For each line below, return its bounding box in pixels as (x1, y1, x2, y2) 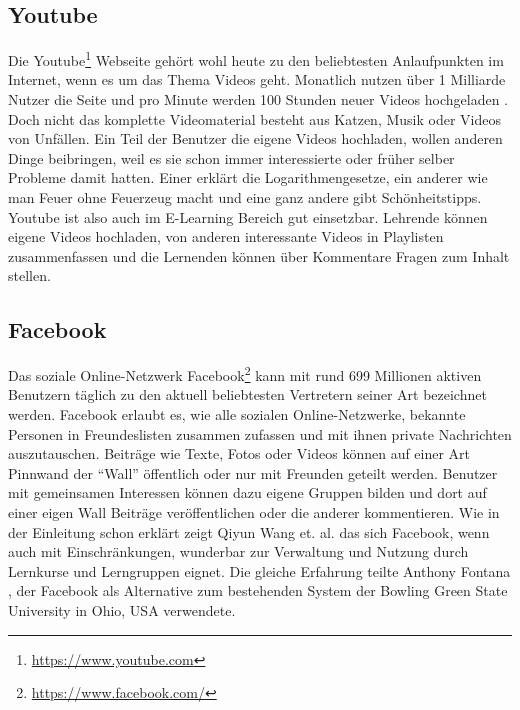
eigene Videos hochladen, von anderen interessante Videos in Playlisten (8, 226, 444, 247)
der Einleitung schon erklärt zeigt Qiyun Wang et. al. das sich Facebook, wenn (8, 521, 490, 542)
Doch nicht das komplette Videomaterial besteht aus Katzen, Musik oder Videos (8, 108, 501, 129)
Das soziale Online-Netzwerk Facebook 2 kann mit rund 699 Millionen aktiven (8, 362, 482, 385)
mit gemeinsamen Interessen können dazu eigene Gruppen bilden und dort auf (8, 482, 487, 503)
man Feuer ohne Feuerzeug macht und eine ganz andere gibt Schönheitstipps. (8, 187, 482, 208)
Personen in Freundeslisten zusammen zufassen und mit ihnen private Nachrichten (8, 423, 512, 444)
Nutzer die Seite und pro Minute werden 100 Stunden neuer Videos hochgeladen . (8, 89, 508, 110)
